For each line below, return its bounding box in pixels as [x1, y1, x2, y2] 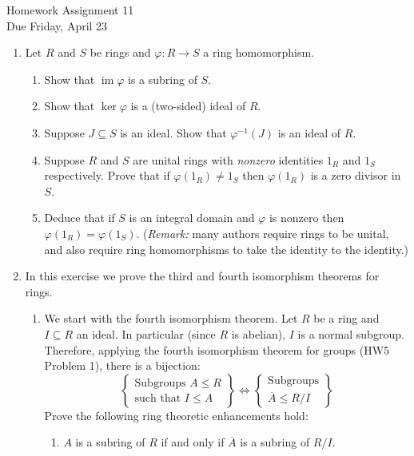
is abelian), [231, 325, 286, 342]
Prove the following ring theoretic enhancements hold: [44, 406, 309, 423]
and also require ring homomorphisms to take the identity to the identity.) [44, 240, 408, 257]
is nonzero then [269, 209, 344, 226]
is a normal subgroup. [297, 325, 404, 342]
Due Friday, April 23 [6, 17, 108, 34]
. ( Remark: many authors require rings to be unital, [136, 224, 389, 241]
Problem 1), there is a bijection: [44, 357, 201, 374]
